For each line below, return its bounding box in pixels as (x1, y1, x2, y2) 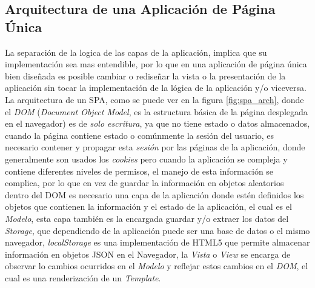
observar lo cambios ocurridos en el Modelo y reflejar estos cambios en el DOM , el (5, 260, 308, 272)
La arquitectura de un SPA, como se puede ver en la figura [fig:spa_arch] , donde (5, 93, 304, 105)
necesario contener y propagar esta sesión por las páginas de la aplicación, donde (5, 141, 305, 153)
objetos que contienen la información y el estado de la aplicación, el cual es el (5, 200, 292, 213)
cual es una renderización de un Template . (5, 271, 161, 284)
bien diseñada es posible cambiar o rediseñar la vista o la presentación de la (5, 69, 286, 82)
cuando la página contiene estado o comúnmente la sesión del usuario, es (5, 129, 274, 141)
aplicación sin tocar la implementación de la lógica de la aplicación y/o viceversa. (5, 81, 307, 94)
